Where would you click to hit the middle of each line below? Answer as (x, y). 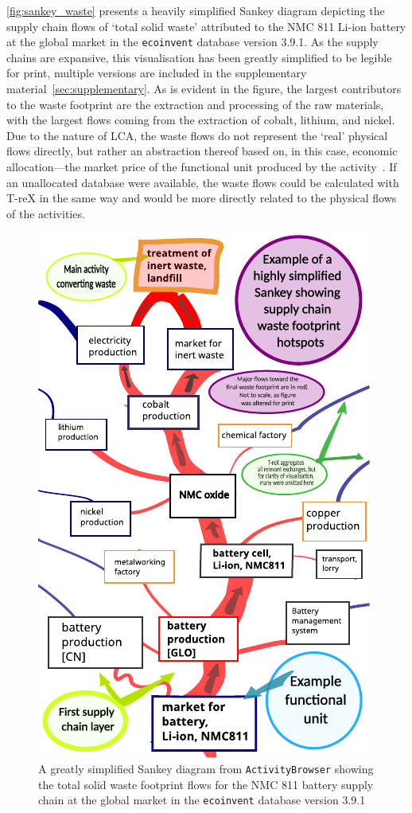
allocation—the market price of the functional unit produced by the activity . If (202, 166)
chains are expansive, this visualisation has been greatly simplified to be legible (199, 57)
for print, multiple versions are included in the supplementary (157, 73)
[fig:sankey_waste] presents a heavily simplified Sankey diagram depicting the (196, 10)
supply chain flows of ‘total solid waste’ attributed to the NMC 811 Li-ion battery (206, 26)
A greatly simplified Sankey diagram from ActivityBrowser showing (206, 768)
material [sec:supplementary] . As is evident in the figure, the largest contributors (204, 89)
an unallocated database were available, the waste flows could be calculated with (203, 182)
